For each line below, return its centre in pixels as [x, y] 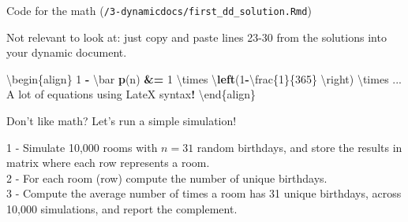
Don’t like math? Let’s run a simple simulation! [122, 121]
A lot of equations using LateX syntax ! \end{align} [131, 94]
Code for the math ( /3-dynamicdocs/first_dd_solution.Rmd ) [159, 10]
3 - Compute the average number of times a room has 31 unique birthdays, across [204, 193]
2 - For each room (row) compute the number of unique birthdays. [167, 178]
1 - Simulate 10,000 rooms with [82, 147]
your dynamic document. [67, 52]
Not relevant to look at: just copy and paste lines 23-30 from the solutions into [197, 37]
